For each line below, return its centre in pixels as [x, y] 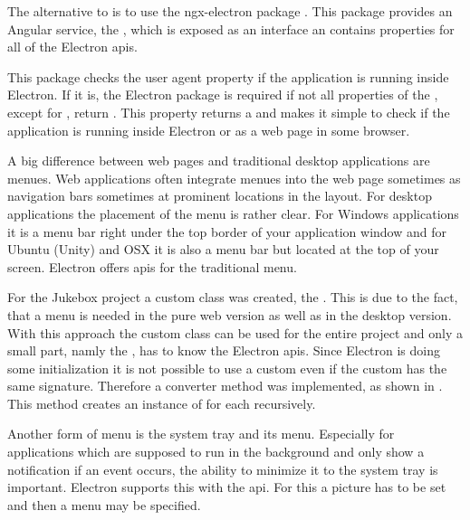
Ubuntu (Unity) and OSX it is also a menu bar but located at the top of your [223, 249]
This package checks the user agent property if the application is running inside [228, 76]
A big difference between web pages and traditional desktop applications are [219, 161]
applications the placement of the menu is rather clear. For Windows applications [233, 213]
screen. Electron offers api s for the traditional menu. [152, 266]
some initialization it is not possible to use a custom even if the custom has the [227, 368]
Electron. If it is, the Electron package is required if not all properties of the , [223, 95]
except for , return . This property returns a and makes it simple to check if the [229, 112]
